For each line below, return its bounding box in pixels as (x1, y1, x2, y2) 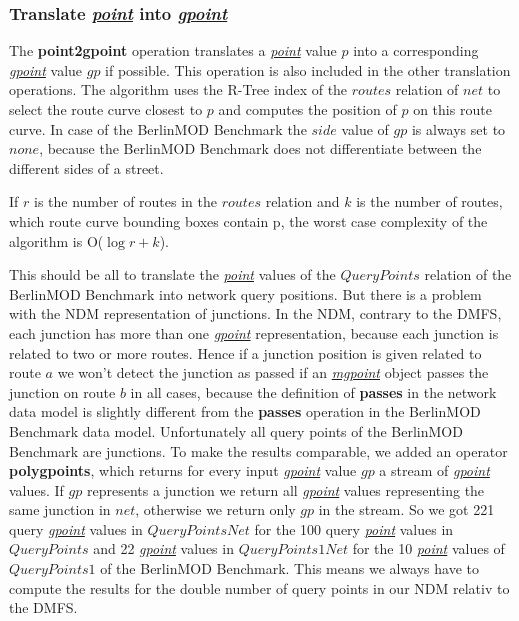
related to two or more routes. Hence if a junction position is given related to (9, 342, 482, 363)
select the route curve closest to (9, 99, 203, 119)
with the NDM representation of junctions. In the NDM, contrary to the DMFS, (9, 303, 502, 324)
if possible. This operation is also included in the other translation (105, 59, 511, 80)
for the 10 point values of (352, 538, 505, 559)
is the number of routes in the (33, 191, 217, 212)
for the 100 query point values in (254, 518, 454, 539)
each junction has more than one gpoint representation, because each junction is (9, 322, 499, 343)
